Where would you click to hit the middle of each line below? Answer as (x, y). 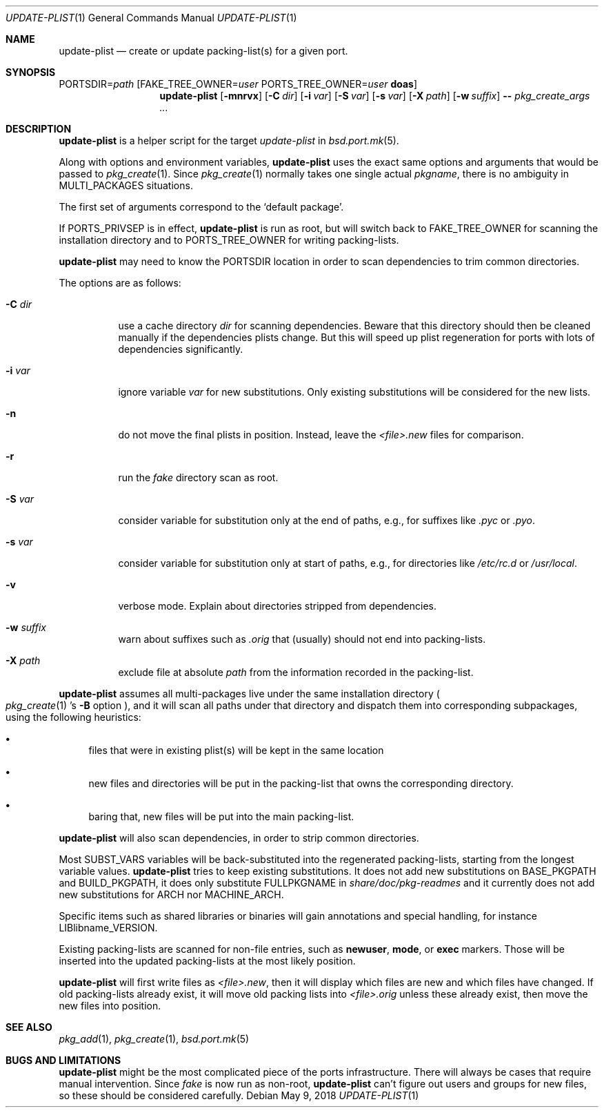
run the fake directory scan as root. (198, 477)
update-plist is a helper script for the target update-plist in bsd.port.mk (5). (229, 141)
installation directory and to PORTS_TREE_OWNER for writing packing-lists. (229, 240)
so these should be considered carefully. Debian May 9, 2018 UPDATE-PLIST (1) (239, 1095)
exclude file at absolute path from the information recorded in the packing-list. (296, 672)
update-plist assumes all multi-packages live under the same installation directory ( (249, 694)
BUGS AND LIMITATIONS (63, 1060)
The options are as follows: (120, 283)
